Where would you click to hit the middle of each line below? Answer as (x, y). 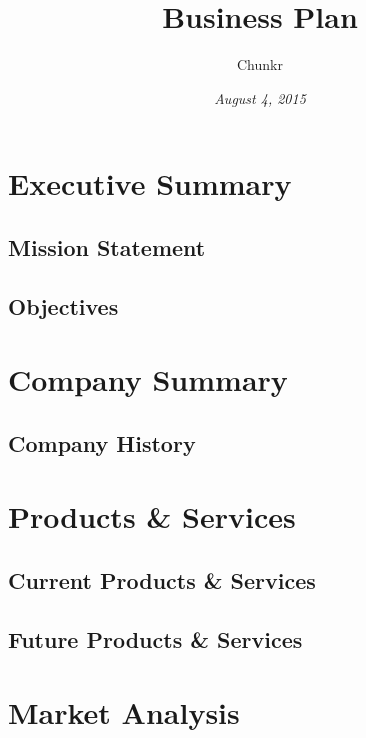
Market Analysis (124, 712)
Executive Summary (150, 183)
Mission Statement (107, 246)
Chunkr (260, 64)
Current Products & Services (162, 579)
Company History (102, 442)
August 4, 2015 (260, 97)
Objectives (63, 305)
